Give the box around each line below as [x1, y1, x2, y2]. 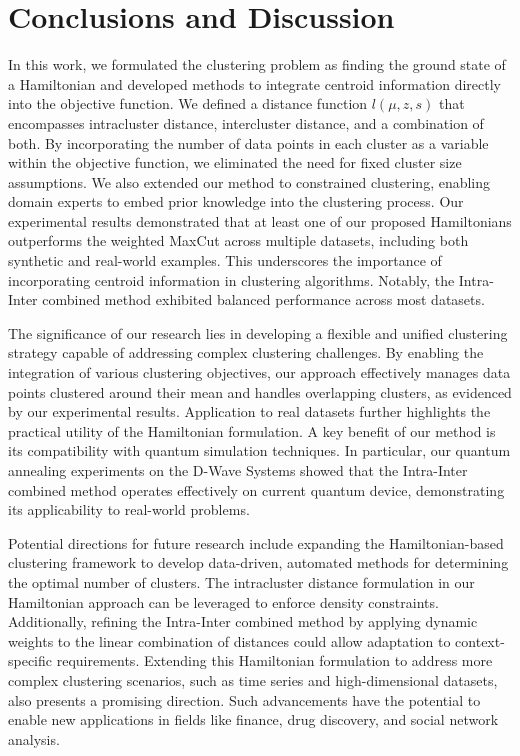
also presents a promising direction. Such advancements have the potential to [8, 689, 481, 710]
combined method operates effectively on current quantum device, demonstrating [8, 479, 505, 500]
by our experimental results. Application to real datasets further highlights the [8, 401, 491, 422]
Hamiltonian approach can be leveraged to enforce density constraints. [8, 591, 439, 612]
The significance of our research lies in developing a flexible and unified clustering [8, 322, 508, 343]
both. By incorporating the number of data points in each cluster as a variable [8, 132, 489, 153]
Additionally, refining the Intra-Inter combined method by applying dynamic [8, 611, 478, 632]
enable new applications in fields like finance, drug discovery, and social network [8, 709, 499, 730]
